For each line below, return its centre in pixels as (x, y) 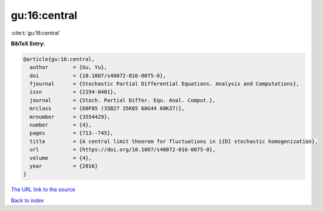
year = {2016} (64, 166)
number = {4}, (61, 125)
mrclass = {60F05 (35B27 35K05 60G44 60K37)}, (107, 108)
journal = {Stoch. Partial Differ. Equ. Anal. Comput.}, (123, 100)
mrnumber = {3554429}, (70, 117)
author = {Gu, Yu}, (69, 67)
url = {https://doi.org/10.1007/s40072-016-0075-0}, (123, 150)
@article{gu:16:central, (59, 59)
